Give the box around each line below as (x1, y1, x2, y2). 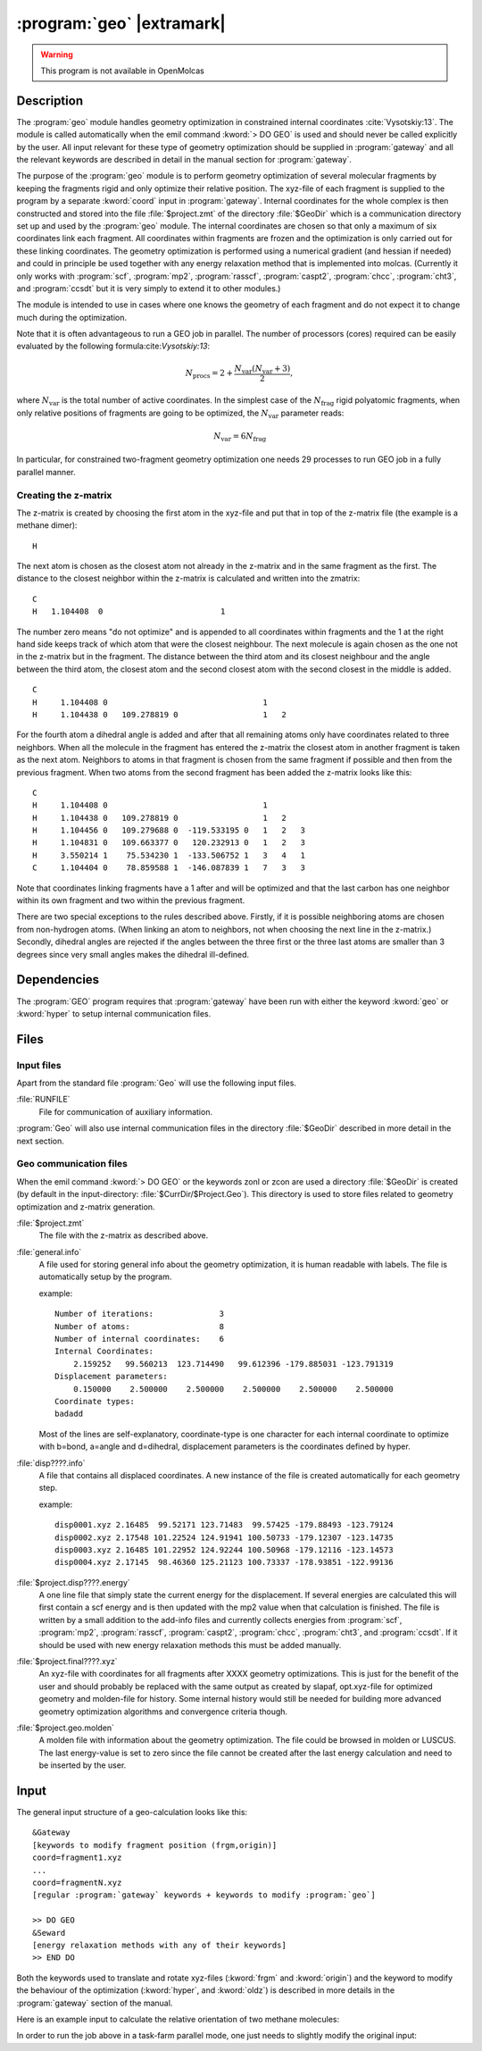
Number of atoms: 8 (54, 1321, 225, 1331)
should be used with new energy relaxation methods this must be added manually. (38, 1639, 342, 1650)
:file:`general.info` (16, 1246, 82, 1257)
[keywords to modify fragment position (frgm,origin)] (32, 1840, 278, 1850)
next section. (16, 1135, 64, 1146)
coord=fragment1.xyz (32, 1853, 122, 1863)
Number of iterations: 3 (54, 1309, 225, 1319)
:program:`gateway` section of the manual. (16, 1997, 173, 2008)
